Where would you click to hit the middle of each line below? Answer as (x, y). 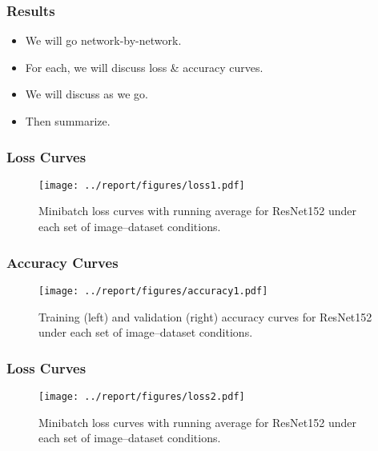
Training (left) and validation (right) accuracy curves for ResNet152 (205, 316)
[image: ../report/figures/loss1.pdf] (142, 185)
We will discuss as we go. (86, 94)
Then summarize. (68, 121)
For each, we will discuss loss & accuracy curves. (144, 67)
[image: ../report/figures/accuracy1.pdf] (153, 291)
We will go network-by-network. (103, 40)
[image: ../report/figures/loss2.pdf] (142, 396)
